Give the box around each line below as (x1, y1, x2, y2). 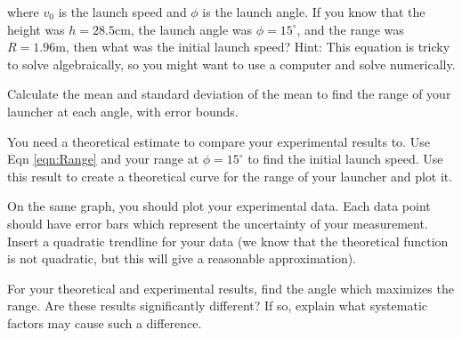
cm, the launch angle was (114, 20, 252, 38)
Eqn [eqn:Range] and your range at (7, 149, 199, 168)
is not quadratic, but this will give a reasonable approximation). (7, 249, 356, 268)
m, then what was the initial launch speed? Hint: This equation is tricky (55, 37, 450, 56)
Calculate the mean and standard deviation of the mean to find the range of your (7, 84, 451, 103)
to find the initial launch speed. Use (247, 149, 443, 168)
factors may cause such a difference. (7, 313, 202, 332)
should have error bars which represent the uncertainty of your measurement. (7, 213, 428, 232)
